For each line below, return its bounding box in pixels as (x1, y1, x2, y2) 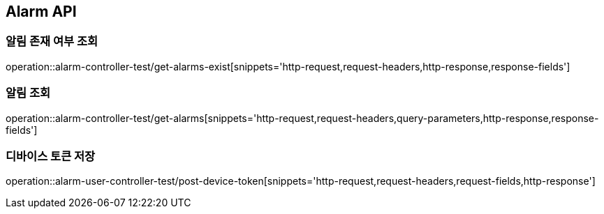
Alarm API (6, 3, 77, 20)
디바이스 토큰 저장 (6, 148, 96, 163)
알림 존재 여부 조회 (6, 34, 98, 49)
